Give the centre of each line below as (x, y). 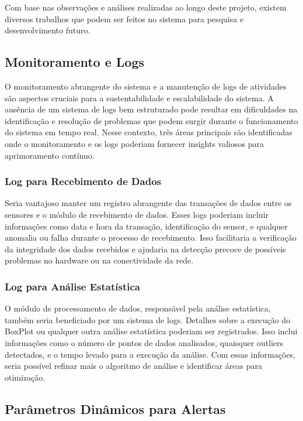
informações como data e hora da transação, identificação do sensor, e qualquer (146, 226)
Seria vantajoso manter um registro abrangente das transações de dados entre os (148, 203)
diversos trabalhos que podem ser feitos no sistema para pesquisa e (124, 18)
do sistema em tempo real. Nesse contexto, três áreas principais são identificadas (149, 132)
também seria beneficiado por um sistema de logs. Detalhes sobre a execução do (148, 319)
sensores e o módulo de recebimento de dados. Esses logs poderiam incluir (137, 214)
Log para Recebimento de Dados (83, 181)
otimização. (25, 377)
